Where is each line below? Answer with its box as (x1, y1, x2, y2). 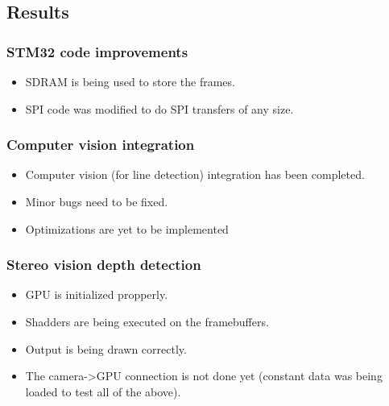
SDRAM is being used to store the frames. (25, 73, 235, 89)
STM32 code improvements (6, 41, 188, 61)
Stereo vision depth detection (6, 255, 201, 275)
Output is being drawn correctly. (25, 340, 187, 357)
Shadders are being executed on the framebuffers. (25, 313, 269, 329)
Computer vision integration (6, 135, 195, 155)
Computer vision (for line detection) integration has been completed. (25, 166, 365, 183)
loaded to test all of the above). (25, 383, 181, 400)
